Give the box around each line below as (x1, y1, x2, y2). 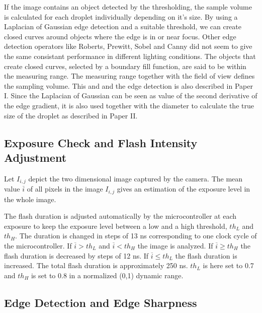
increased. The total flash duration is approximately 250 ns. (4, 260, 188, 271)
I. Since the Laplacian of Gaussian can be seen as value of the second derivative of (4, 90, 257, 101)
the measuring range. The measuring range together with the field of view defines (4, 71, 255, 81)
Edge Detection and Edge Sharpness (4, 294, 197, 310)
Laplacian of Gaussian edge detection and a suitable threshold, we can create (4, 21, 242, 32)
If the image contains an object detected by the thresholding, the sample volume (4, 2, 252, 12)
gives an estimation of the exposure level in (117, 183, 250, 194)
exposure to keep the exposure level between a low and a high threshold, (4, 220, 227, 231)
